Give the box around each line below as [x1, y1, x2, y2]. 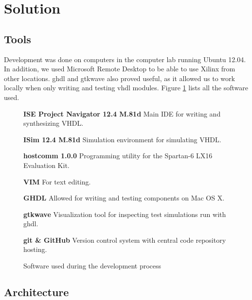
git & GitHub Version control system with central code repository [23, 234, 226, 245]
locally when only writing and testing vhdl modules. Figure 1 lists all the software [4, 83, 249, 93]
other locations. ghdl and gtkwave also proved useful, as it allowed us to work [4, 73, 235, 83]
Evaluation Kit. [23, 160, 70, 170]
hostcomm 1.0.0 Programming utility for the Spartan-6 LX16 [23, 150, 213, 161]
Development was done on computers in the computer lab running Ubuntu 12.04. [4, 54, 246, 64]
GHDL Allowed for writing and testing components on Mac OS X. [23, 193, 225, 203]
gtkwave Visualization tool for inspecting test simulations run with [23, 209, 226, 219]
